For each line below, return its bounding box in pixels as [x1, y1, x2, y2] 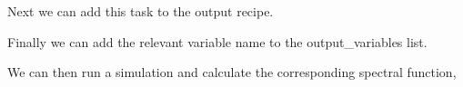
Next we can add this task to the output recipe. [7, 2, 274, 20]
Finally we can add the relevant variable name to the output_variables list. [7, 32, 428, 51]
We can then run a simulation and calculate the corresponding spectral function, [7, 63, 457, 82]
